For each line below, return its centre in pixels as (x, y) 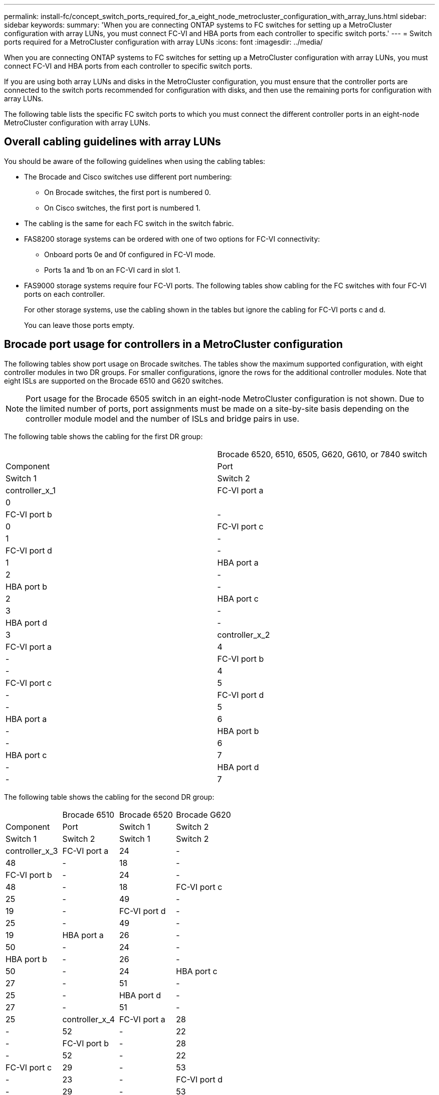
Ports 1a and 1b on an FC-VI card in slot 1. (112, 270)
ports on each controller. (65, 294)
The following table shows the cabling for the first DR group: (103, 436)
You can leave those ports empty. (79, 325)
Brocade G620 (203, 814)
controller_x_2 (244, 634)
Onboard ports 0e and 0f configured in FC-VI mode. (130, 254)
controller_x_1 (31, 490)
